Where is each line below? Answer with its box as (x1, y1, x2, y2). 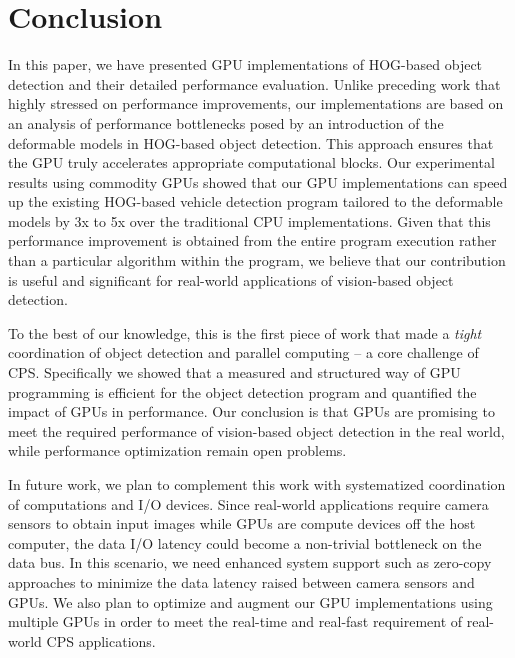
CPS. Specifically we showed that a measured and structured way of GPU (8, 362, 461, 383)
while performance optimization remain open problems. (8, 440, 347, 461)
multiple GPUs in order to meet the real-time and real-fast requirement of (8, 611, 463, 632)
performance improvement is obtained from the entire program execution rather (8, 230, 497, 251)
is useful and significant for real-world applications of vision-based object (8, 269, 454, 290)
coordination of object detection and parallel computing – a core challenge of (8, 342, 479, 363)
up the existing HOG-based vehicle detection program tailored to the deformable (8, 191, 503, 212)
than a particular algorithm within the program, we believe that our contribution (8, 250, 506, 271)
